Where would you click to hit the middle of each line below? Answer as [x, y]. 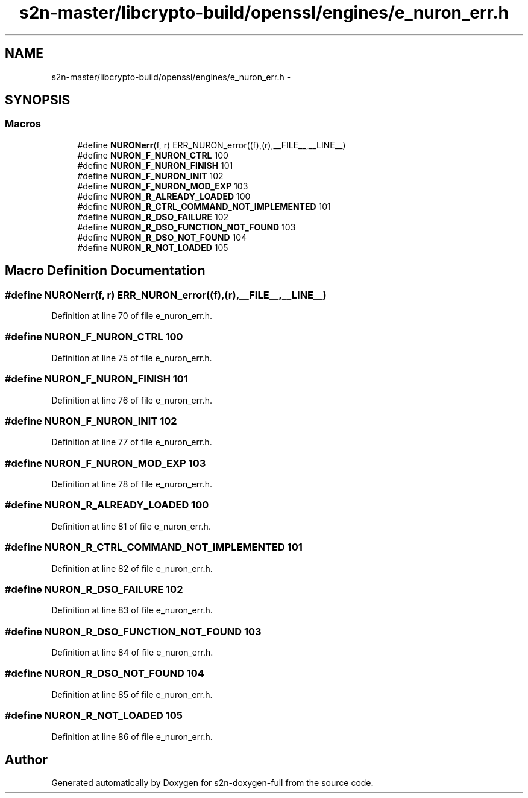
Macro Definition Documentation [105, 271]
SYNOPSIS [38, 100]
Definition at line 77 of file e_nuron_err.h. [132, 442]
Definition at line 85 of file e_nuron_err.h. [132, 694]
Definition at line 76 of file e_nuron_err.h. [132, 400]
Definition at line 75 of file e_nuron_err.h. [132, 358]
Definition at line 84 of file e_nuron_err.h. [132, 653]
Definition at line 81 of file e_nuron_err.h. [131, 526]
